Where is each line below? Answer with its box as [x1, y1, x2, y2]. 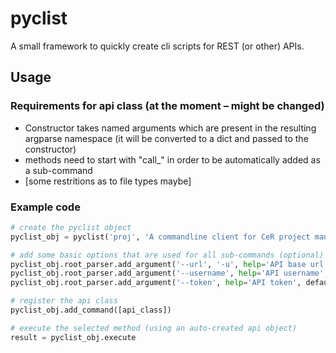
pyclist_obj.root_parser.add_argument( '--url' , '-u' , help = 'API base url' [10, 259, 329, 269]
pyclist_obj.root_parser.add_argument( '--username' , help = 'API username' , [10, 268, 329, 279]
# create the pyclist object [10, 222, 132, 232]
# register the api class [10, 296, 118, 306]
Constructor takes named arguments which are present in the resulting [24, 122, 317, 134]
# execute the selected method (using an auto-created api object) [10, 323, 298, 333]
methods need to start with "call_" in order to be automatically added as [24, 153, 321, 166]
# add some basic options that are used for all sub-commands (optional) [10, 250, 325, 260]
